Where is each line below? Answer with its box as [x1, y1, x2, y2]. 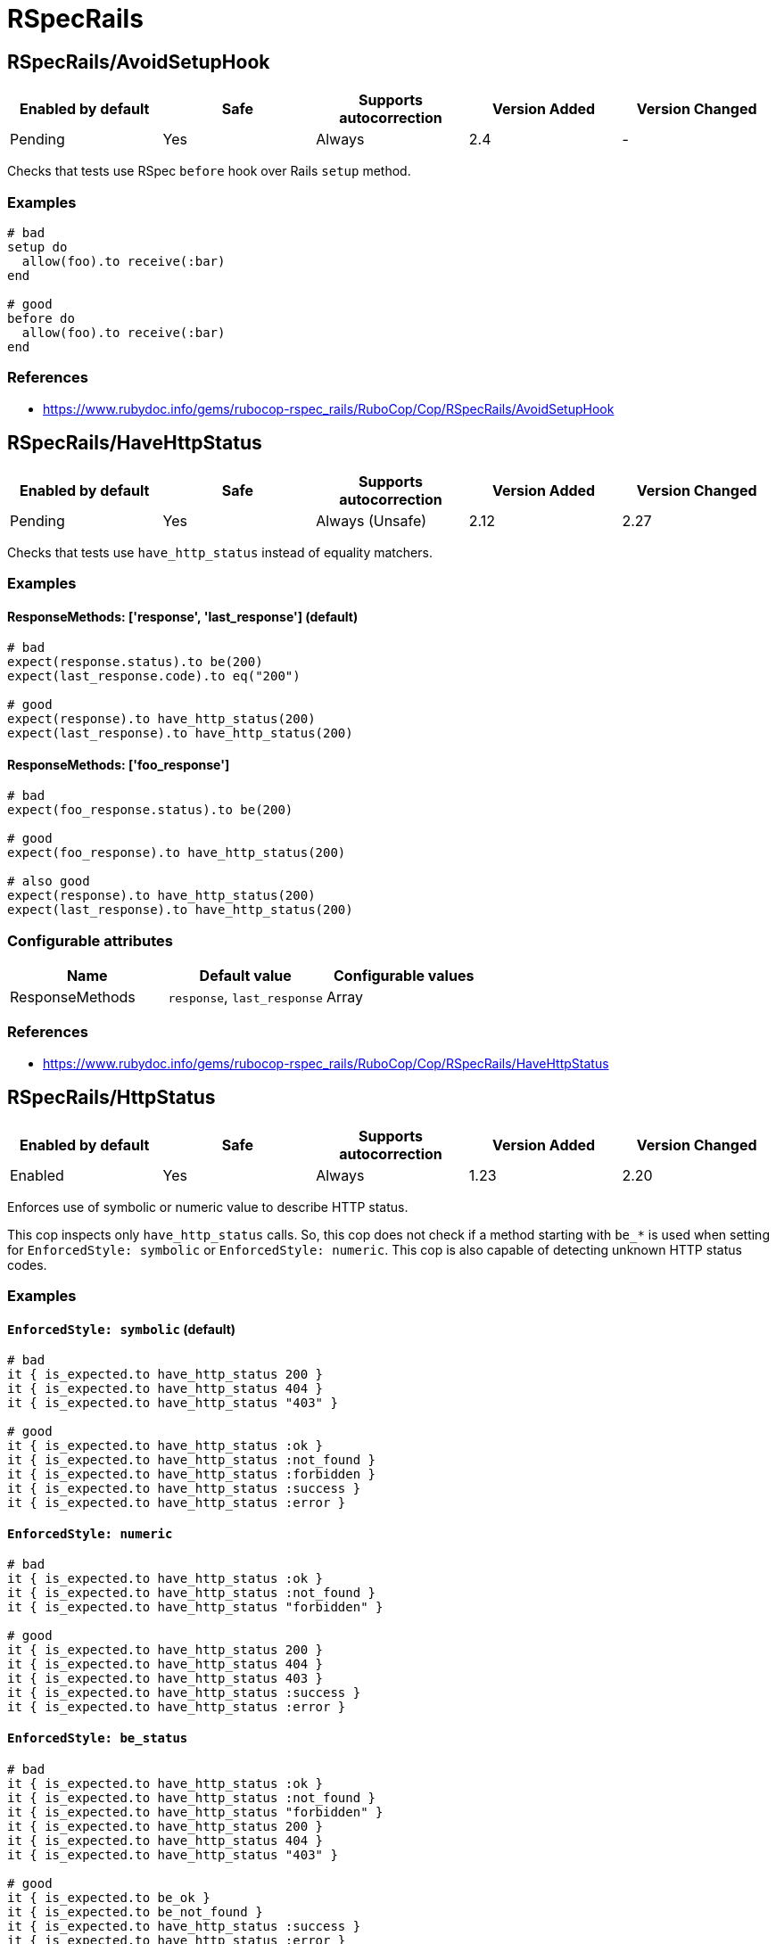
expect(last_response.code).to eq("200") [7, 669, 301, 684]
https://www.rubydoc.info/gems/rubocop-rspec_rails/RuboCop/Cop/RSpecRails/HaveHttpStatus [43, 1055, 609, 1071]
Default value [199, 967, 292, 985]
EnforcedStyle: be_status [7, 1731, 188, 1746]
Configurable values [334, 967, 475, 985]
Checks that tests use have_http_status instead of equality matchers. [7, 544, 433, 560]
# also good [7, 874, 90, 889]
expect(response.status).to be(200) [7, 655, 263, 670]
